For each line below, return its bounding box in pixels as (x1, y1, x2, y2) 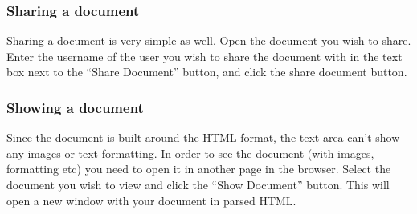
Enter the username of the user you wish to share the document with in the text (6, 47, 403, 64)
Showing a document (6, 97, 144, 117)
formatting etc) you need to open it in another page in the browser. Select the (6, 160, 391, 177)
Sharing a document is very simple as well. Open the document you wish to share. (6, 32, 411, 49)
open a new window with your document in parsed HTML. (6, 192, 296, 208)
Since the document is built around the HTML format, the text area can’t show (6, 129, 400, 146)
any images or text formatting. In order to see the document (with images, (6, 144, 374, 161)
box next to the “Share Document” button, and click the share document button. (6, 63, 407, 80)
